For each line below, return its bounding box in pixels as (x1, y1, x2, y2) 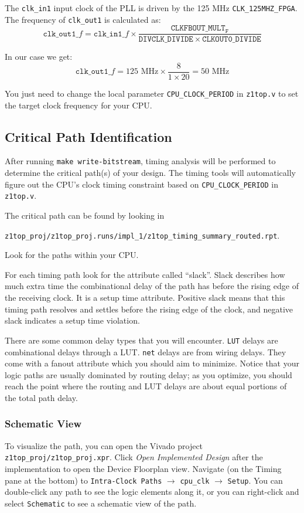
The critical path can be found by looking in (5, 209, 165, 222)
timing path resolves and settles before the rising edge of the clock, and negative (5, 303, 293, 315)
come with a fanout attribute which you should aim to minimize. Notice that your (5, 357, 299, 369)
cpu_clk (180, 477, 210, 485)
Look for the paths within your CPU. (5, 249, 139, 261)
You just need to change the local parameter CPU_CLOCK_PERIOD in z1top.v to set (5, 87, 299, 100)
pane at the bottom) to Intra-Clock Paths (5, 474, 162, 486)
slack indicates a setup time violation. (5, 314, 140, 327)
